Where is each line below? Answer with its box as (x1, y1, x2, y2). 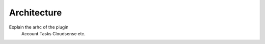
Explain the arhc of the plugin (9, 24, 69, 30)
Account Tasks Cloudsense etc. (21, 30, 86, 36)
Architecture (9, 7, 62, 18)
